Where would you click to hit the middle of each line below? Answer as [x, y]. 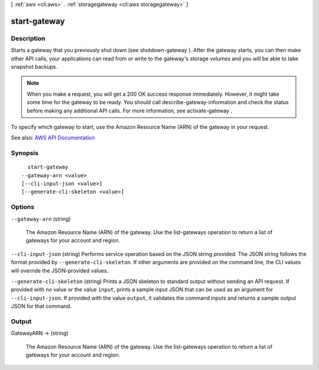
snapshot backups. [34, 66]
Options [23, 207]
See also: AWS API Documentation [53, 138]
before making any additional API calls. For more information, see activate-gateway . [130, 111]
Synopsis [25, 153]
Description [28, 38]
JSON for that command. [41, 306]
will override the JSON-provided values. [60, 270]
